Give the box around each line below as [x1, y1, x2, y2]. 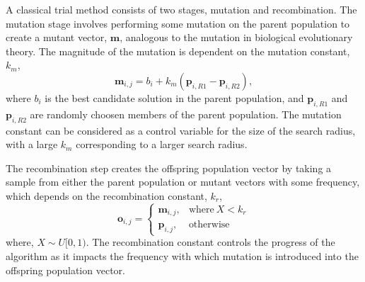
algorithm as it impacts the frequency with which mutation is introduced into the [6, 248, 359, 263]
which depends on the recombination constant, [6, 188, 207, 203]
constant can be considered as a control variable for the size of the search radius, [6, 123, 356, 137]
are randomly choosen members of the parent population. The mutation [30, 106, 342, 121]
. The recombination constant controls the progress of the [86, 235, 335, 249]
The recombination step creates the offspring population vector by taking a [6, 160, 332, 175]
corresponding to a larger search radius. [76, 137, 248, 152]
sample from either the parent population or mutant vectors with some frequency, [6, 174, 360, 189]
